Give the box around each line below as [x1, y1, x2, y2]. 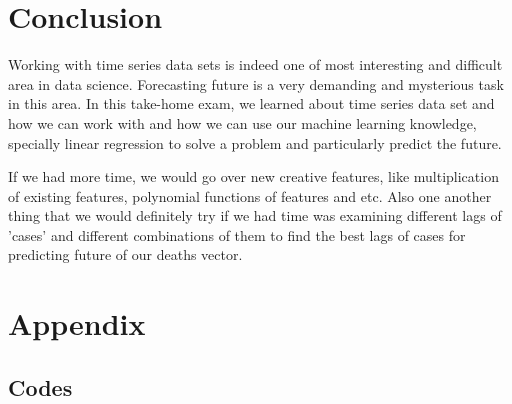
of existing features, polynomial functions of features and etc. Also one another [8, 185, 492, 206]
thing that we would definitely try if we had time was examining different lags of [8, 205, 502, 226]
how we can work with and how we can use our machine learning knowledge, [8, 112, 477, 133]
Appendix [8, 303, 146, 344]
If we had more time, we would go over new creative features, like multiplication [8, 166, 499, 187]
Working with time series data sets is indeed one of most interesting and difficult [8, 54, 503, 75]
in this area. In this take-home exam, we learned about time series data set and [8, 93, 495, 114]
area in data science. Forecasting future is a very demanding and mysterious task [8, 73, 504, 94]
